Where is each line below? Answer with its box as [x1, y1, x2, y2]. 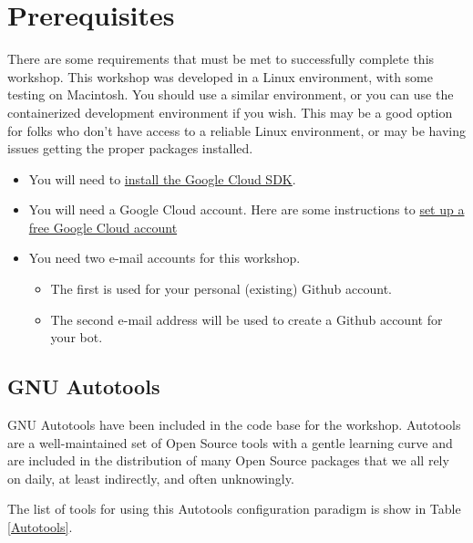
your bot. [50, 328, 103, 347]
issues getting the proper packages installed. [7, 139, 253, 158]
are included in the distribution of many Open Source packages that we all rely [7, 451, 449, 470]
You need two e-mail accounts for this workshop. [28, 248, 301, 267]
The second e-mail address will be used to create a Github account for [50, 309, 443, 329]
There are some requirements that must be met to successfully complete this [7, 49, 435, 68]
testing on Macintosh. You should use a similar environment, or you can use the [7, 85, 454, 104]
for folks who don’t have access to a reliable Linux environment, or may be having [7, 120, 467, 140]
